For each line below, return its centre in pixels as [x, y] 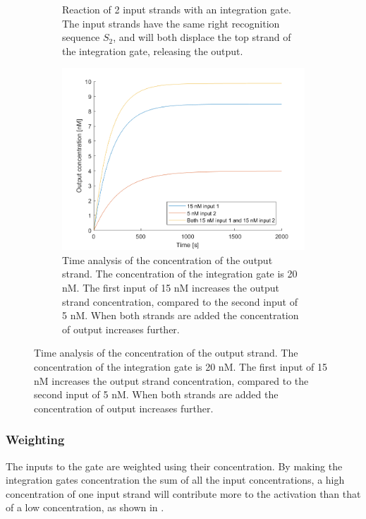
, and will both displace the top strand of [202, 37]
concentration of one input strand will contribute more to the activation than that [183, 493]
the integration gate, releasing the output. [153, 50]
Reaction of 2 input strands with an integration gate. [177, 9]
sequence [81, 37]
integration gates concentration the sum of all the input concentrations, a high [175, 480]
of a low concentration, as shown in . [85, 507]
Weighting [35, 440]
